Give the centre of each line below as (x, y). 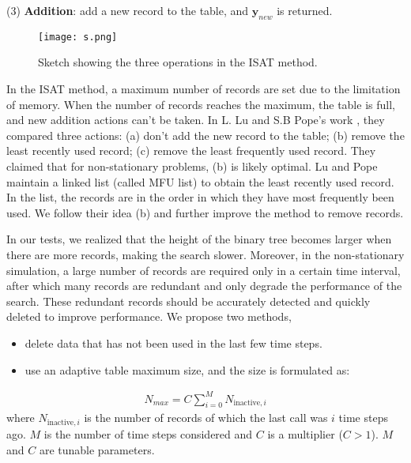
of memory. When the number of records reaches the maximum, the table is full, (201, 104)
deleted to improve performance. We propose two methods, (149, 316)
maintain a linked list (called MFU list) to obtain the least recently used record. (200, 181)
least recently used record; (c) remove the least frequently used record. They (191, 151)
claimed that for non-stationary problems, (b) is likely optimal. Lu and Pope (192, 166)
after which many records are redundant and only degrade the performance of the (204, 286)
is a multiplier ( (305, 433)
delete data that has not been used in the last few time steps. (173, 343)
